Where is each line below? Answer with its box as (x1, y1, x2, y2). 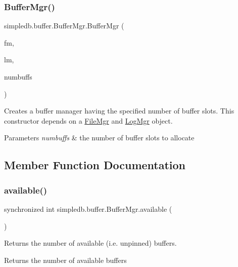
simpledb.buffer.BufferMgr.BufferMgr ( (4, 20, 124, 31)
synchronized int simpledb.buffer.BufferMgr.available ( (4, 203, 172, 214)
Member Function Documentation (4, 157, 186, 173)
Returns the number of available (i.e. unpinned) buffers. (4, 238, 177, 248)
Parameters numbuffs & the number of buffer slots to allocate (4, 132, 195, 143)
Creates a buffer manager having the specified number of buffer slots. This (4, 105, 234, 116)
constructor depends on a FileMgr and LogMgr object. (4, 115, 173, 126)
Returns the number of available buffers (4, 254, 127, 265)
